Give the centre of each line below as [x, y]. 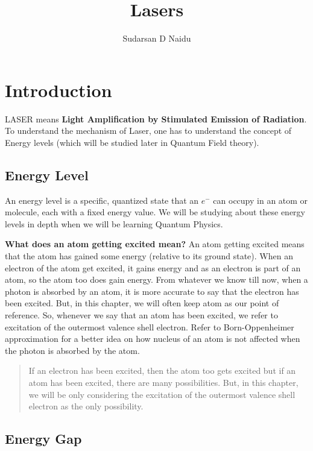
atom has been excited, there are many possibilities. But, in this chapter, [163, 382]
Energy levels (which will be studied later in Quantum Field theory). [132, 142]
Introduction [58, 90]
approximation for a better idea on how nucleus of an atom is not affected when [153, 339]
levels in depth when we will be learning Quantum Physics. [114, 223]
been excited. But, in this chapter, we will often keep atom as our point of [142, 303]
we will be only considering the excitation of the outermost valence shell [162, 394]
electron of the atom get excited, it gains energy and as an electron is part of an [153, 267]
